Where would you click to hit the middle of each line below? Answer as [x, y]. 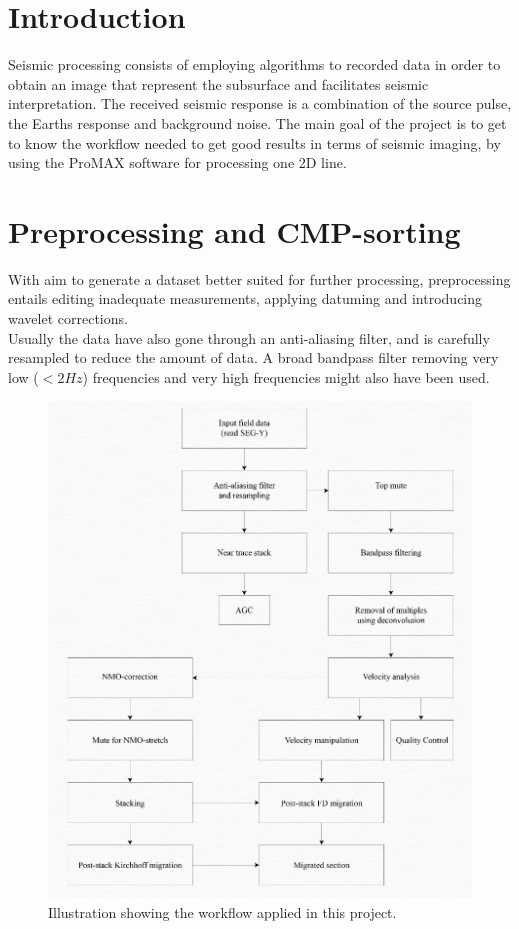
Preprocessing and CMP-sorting [234, 230]
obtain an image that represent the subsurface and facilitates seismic [218, 83]
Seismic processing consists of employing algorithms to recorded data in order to [254, 64]
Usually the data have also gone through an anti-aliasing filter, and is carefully [249, 337]
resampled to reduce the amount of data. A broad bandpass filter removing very [253, 357]
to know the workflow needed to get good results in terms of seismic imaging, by [254, 142]
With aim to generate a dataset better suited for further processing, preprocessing [259, 278]
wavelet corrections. [68, 318]
